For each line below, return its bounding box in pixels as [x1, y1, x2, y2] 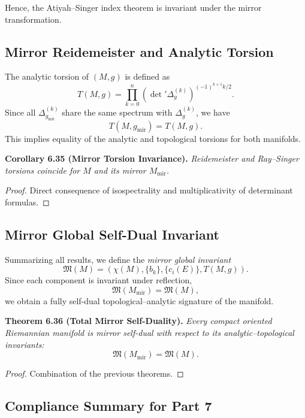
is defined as [125, 70, 170, 83]
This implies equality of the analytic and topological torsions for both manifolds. [5, 132, 301, 144]
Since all [5, 106, 36, 119]
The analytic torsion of [5, 70, 89, 83]
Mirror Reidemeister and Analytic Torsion [5, 42, 274, 60]
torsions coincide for [5, 163, 80, 176]
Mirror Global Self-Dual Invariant [5, 225, 219, 243]
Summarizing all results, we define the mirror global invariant [5, 253, 231, 265]
